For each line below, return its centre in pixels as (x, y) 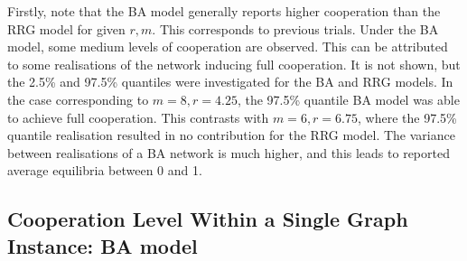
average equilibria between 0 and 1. (105, 170)
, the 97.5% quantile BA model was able (348, 99)
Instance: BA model (103, 245)
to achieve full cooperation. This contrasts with (138, 117)
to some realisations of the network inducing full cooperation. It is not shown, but (234, 64)
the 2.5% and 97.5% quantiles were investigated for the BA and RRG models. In (230, 82)
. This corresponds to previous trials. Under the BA (295, 28)
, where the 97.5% (407, 117)
